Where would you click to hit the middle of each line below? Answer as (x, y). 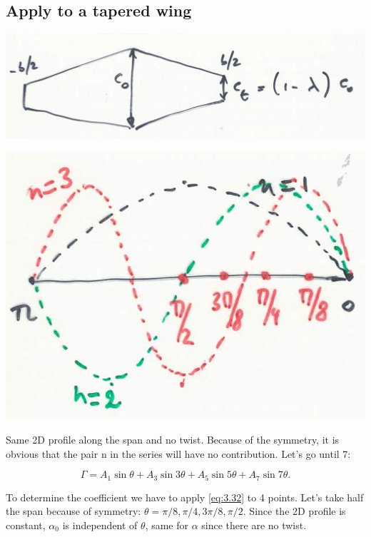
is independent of (100, 525)
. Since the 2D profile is (294, 511)
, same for (167, 525)
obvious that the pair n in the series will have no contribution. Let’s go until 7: (178, 453)
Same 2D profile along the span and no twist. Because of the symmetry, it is (173, 440)
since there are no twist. (254, 525)
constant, (26, 525)
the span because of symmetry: (73, 511)
